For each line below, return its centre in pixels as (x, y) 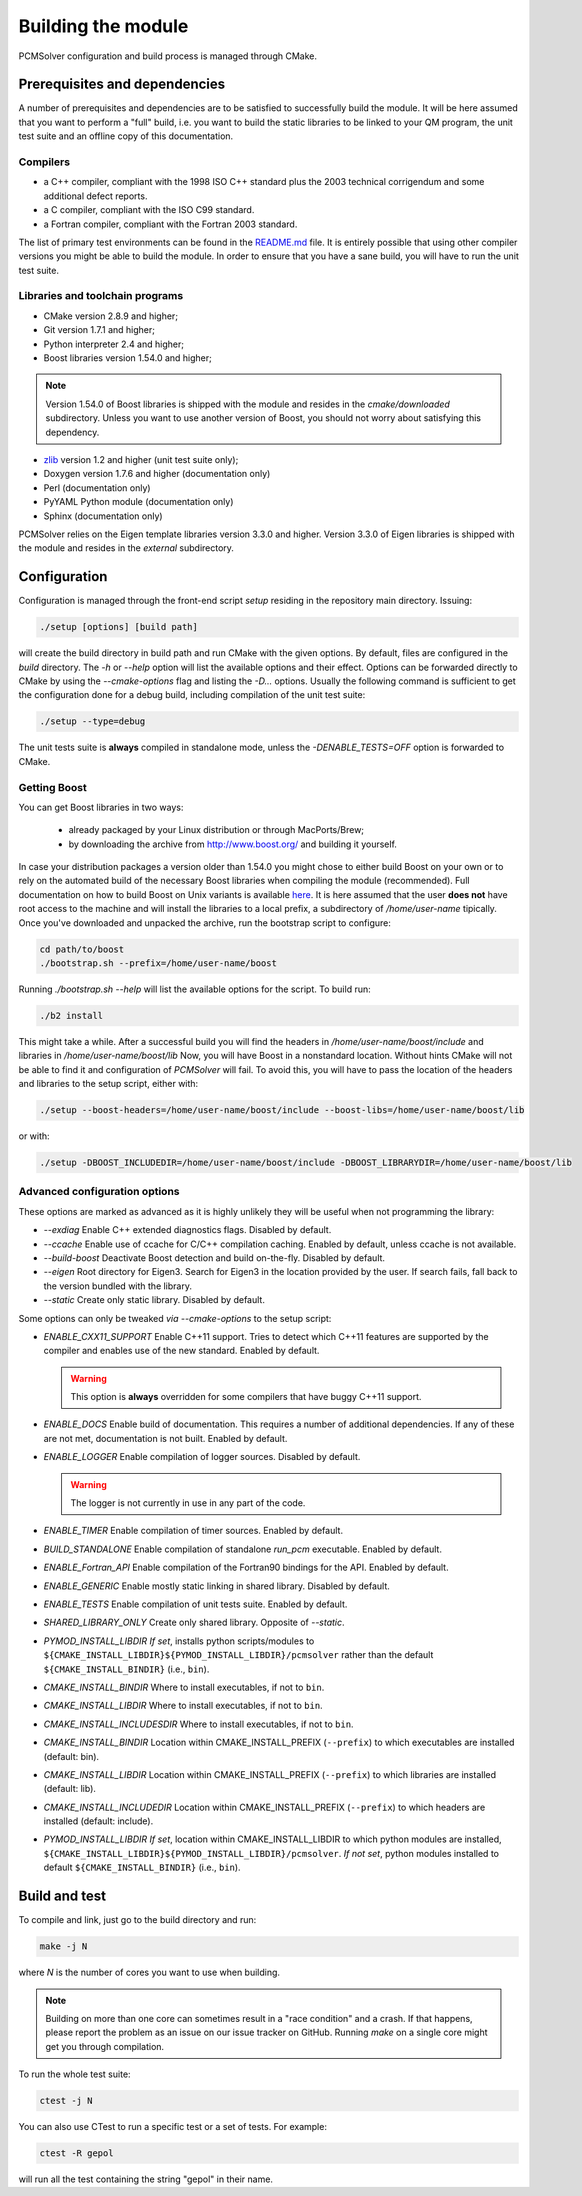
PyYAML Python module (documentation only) (138, 502)
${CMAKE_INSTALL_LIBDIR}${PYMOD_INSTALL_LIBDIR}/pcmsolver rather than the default (238, 1655)
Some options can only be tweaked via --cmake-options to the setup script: (175, 1318)
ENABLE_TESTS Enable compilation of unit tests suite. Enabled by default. (195, 1604)
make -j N (63, 1946)
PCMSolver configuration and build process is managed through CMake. (167, 56)
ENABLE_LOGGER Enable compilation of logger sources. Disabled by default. (202, 1457)
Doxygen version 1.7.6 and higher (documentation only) (157, 474)
